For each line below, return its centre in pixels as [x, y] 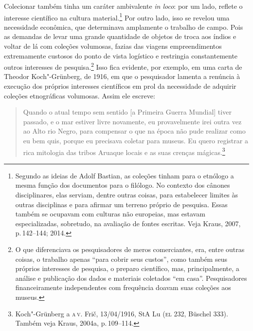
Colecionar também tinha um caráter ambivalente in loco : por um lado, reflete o [123, 6]
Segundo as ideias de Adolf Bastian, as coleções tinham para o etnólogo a [125, 175]
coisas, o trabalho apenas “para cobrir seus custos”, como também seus [121, 259]
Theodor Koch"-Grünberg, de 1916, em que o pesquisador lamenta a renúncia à [122, 76]
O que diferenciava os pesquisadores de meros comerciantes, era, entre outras [130, 249]
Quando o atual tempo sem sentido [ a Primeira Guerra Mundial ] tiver [127, 112]
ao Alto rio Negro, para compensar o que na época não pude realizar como [134, 131]
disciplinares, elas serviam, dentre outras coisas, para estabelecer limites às [126, 195]
